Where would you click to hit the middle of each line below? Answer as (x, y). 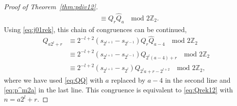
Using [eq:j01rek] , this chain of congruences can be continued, (95, 29)
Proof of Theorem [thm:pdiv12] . (51, 6)
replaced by (128, 80)
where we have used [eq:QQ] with (54, 80)
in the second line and (198, 80)
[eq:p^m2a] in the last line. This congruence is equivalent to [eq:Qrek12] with (118, 89)
